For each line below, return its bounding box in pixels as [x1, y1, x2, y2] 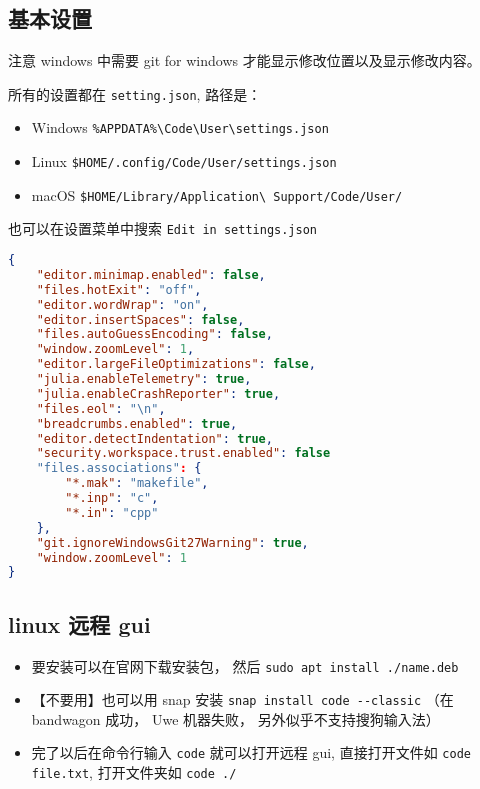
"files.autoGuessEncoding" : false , [36, 327, 273, 342]
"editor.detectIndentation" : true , [36, 431, 273, 446]
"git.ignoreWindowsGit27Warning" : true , [36, 535, 309, 550]
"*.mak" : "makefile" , [65, 476, 209, 491]
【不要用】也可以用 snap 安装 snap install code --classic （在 [31, 689, 454, 710]
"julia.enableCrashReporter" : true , [36, 386, 281, 401]
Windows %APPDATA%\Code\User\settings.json [31, 117, 329, 138]
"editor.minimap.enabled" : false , [36, 267, 266, 282]
